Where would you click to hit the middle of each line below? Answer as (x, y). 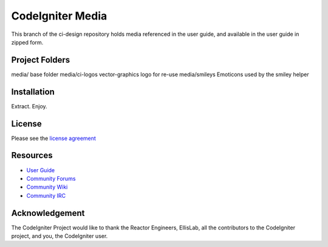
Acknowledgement (48, 213)
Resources (32, 155)
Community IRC (46, 195)
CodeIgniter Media (59, 16)
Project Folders (41, 60)
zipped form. (27, 42)
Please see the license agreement (54, 138)
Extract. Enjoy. (29, 106)
